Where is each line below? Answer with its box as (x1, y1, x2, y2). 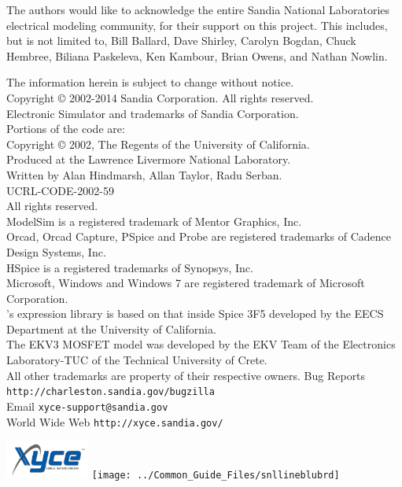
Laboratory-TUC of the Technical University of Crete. (6, 352, 267, 368)
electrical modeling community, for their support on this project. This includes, (6, 17, 388, 33)
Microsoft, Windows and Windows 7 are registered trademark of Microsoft (6, 275, 365, 291)
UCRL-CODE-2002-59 (6, 182, 114, 198)
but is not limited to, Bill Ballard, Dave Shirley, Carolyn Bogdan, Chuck (6, 32, 356, 49)
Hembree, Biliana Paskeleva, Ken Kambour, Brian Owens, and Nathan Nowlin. (6, 47, 388, 64)
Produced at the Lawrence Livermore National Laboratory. (6, 151, 291, 168)
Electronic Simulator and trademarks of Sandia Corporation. (6, 105, 299, 121)
